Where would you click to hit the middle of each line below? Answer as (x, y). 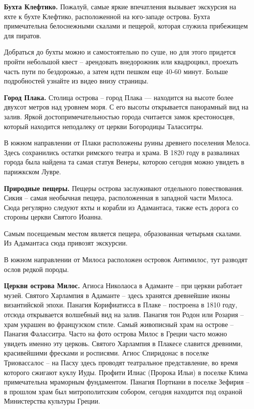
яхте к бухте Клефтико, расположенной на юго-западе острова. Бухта (107, 16)
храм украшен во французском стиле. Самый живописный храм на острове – (119, 324)
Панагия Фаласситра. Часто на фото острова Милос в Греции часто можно (115, 334)
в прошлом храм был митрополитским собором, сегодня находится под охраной (123, 391)
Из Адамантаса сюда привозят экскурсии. (66, 243)
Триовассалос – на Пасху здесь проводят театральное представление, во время (121, 362)
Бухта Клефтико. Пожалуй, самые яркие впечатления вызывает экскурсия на (120, 6)
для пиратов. (23, 35)
